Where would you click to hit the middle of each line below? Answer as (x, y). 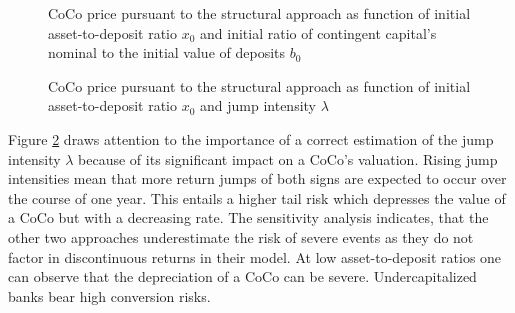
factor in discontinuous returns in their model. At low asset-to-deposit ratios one (255, 256)
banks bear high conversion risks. (109, 295)
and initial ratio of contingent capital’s (318, 32)
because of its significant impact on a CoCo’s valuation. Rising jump (288, 158)
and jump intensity (258, 105)
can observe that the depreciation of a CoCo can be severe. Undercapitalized (242, 276)
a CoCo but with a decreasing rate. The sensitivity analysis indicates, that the (248, 217)
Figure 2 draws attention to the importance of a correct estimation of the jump (251, 138)
